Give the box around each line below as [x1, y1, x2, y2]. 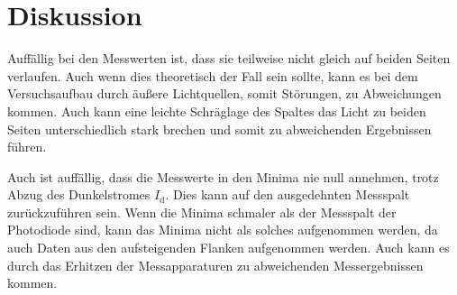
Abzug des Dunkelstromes [7, 185, 151, 204]
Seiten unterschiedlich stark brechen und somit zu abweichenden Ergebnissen [7, 119, 432, 138]
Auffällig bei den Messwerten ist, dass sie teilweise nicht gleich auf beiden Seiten [7, 49, 451, 68]
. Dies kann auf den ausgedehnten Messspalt [165, 185, 410, 204]
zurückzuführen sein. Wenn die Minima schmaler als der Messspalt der [7, 202, 397, 221]
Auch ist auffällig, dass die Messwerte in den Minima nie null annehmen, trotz [7, 167, 439, 186]
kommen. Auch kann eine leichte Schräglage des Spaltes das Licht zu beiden [7, 101, 426, 120]
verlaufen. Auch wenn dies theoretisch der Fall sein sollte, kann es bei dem [7, 66, 418, 85]
